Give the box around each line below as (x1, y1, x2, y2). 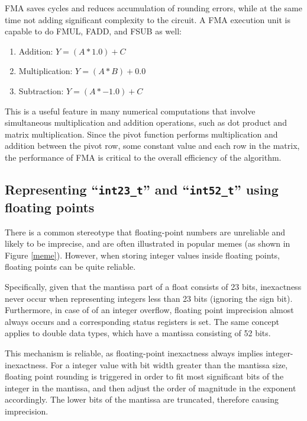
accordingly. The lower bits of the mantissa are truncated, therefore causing (5, 393, 279, 406)
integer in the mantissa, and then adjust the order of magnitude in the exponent (5, 381, 296, 394)
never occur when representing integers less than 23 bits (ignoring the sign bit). (5, 292, 293, 304)
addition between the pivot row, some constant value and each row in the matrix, (5, 139, 300, 152)
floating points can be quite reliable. (5, 260, 136, 273)
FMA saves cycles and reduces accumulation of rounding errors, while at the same (5, 2, 302, 14)
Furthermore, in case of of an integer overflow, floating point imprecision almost (5, 304, 294, 316)
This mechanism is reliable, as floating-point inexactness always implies (5, 347, 263, 359)
